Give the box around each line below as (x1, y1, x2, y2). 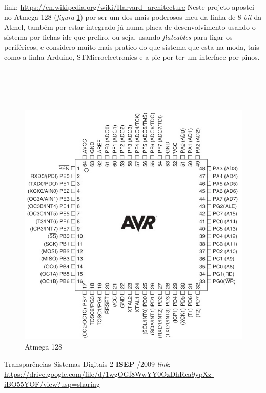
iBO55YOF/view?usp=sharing (4, 378, 100, 389)
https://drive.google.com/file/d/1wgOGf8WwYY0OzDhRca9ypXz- (4, 368, 214, 379)
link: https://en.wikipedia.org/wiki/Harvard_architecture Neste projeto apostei (4, 2, 254, 12)
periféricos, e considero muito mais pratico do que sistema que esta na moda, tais (4, 41, 259, 52)
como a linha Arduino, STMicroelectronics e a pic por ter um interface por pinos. (4, 51, 260, 62)
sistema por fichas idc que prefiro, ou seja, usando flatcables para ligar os (4, 31, 233, 42)
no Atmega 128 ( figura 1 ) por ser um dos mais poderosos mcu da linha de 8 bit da (4, 11, 262, 22)
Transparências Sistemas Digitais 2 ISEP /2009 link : (4, 358, 171, 369)
